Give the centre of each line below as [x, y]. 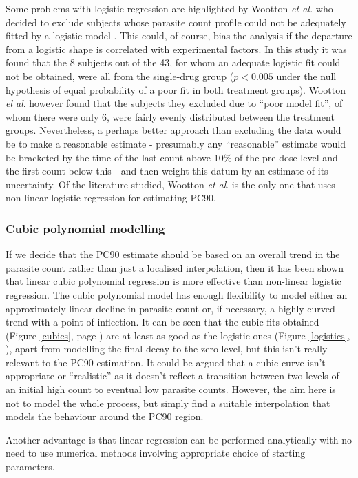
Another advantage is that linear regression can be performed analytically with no [179, 439]
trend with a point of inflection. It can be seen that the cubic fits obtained [162, 322]
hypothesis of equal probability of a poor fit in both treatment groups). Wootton [176, 89]
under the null [306, 76]
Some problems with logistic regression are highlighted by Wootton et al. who [169, 8]
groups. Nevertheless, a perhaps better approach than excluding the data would [173, 130]
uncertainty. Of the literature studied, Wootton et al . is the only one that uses [170, 184]
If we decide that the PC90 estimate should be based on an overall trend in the [173, 254]
